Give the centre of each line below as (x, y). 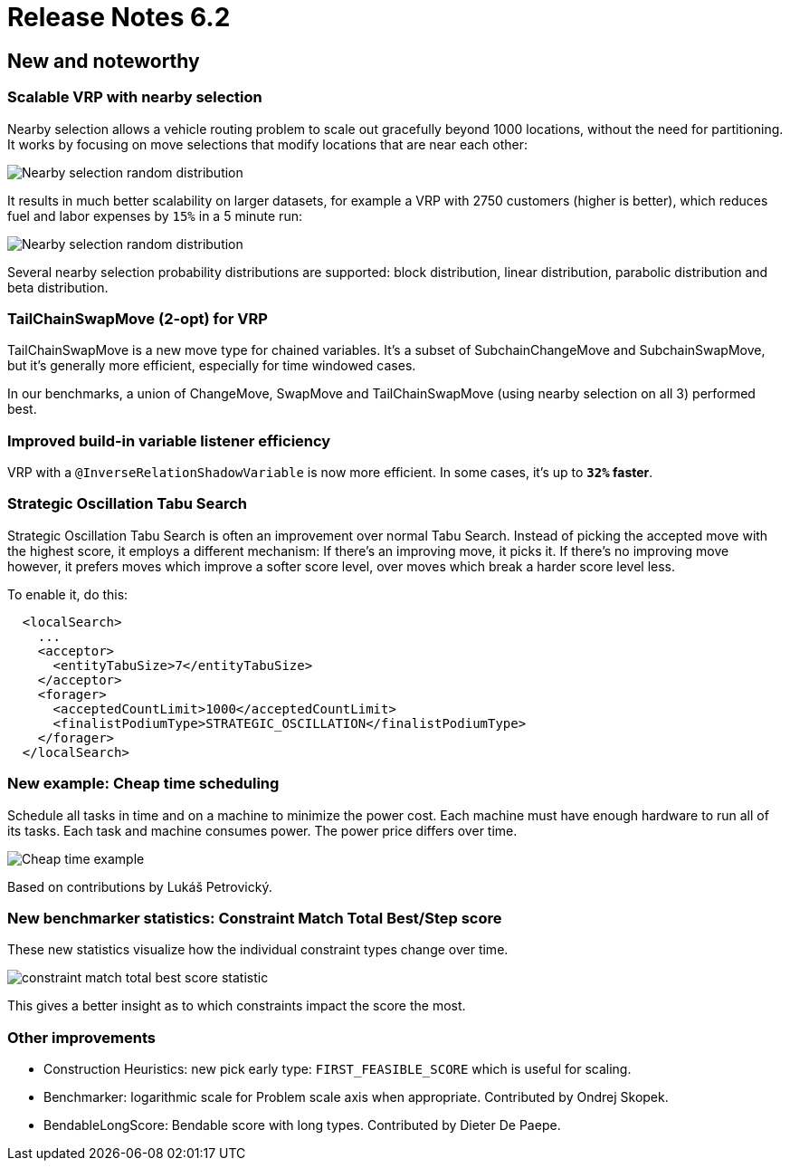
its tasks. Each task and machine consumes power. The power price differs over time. (262, 830)
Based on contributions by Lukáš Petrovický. (140, 886)
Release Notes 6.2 (119, 17)
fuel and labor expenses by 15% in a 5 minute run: (155, 215)
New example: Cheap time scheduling (143, 784)
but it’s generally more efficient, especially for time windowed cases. (212, 366)
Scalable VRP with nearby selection (135, 97)
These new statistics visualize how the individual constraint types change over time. (258, 950)
